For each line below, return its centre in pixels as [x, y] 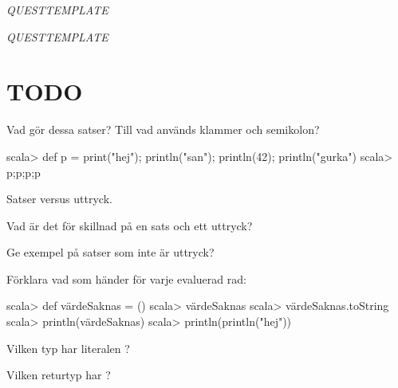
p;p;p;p [24, 172]
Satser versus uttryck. [59, 199]
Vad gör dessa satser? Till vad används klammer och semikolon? [163, 129]
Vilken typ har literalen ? [68, 348]
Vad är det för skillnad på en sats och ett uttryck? [130, 225]
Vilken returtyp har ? [59, 375]
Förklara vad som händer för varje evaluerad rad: [126, 278]
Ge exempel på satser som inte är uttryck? [110, 252]
